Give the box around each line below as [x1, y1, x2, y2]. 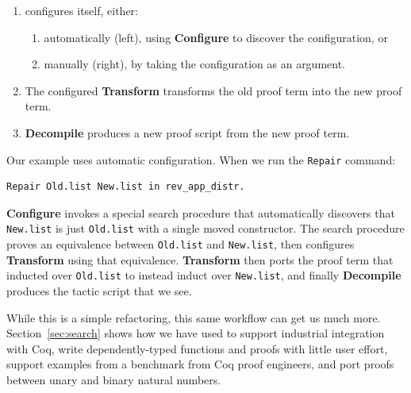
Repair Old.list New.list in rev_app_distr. [6, 181, 245, 193]
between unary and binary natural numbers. [6, 371, 221, 387]
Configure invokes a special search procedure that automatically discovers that [6, 204, 395, 221]
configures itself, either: [25, 2, 138, 18]
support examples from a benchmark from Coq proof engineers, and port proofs [6, 356, 394, 372]
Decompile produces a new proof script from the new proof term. [25, 124, 350, 141]
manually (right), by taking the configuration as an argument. [44, 56, 346, 72]
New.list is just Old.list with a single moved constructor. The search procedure [6, 220, 405, 237]
